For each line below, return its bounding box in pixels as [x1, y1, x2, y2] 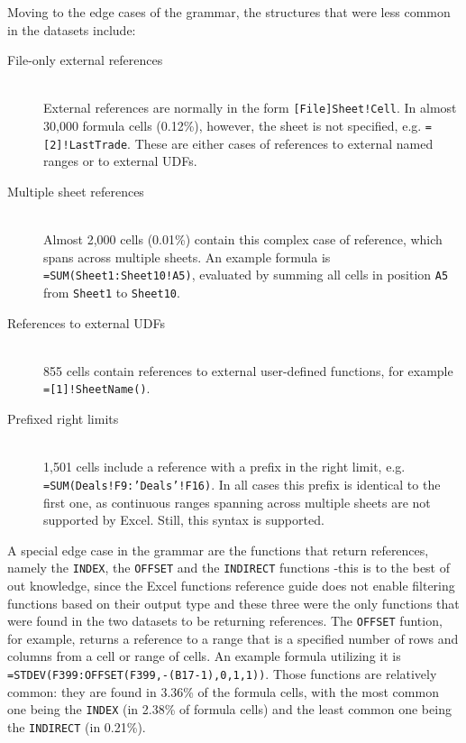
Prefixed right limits [7, 409, 119, 428]
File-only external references [7, 50, 163, 69]
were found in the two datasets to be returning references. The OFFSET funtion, [7, 611, 443, 630]
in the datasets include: [7, 20, 136, 39]
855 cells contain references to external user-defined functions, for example [43, 361, 453, 380]
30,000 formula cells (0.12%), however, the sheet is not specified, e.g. [43, 116, 422, 135]
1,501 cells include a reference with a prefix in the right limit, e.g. [43, 457, 406, 476]
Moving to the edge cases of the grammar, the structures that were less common [7, 3, 451, 21]
